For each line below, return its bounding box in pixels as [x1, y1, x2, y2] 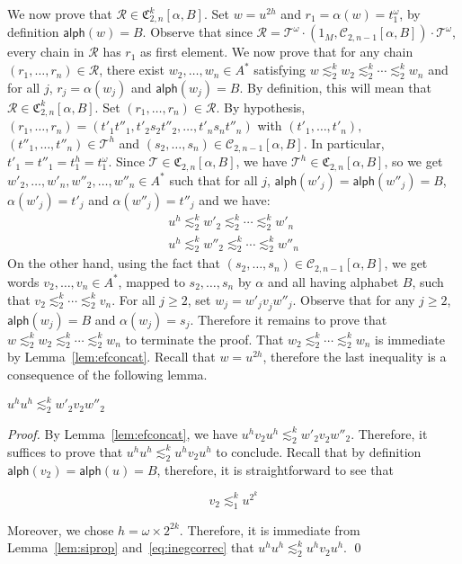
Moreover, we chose [7, 520, 114, 539]
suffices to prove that [7, 442, 123, 461]
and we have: [199, 190, 271, 209]
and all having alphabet [267, 272, 399, 291]
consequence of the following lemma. [7, 365, 208, 384]
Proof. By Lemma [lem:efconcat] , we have [7, 424, 238, 443]
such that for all [169, 170, 258, 189]
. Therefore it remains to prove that [190, 309, 387, 328]
